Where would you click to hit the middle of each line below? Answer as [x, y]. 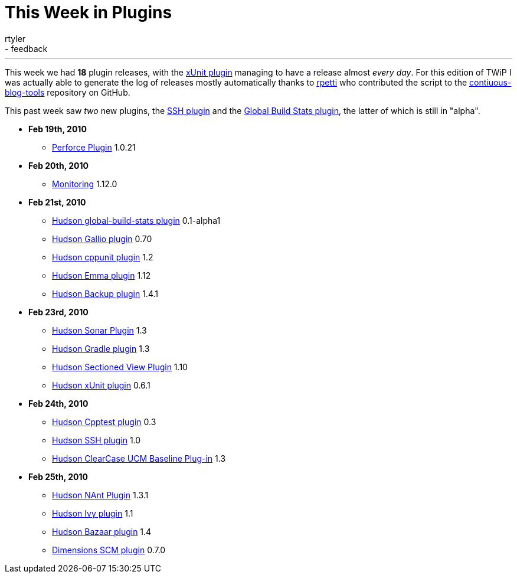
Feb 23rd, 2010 [58, 312]
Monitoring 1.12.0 [85, 184]
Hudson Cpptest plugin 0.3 [104, 422]
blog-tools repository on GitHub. [68, 92]
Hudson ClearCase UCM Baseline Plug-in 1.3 [139, 458]
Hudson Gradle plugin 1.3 [101, 348]
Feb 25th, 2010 [58, 476]
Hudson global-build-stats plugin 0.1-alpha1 [136, 220]
